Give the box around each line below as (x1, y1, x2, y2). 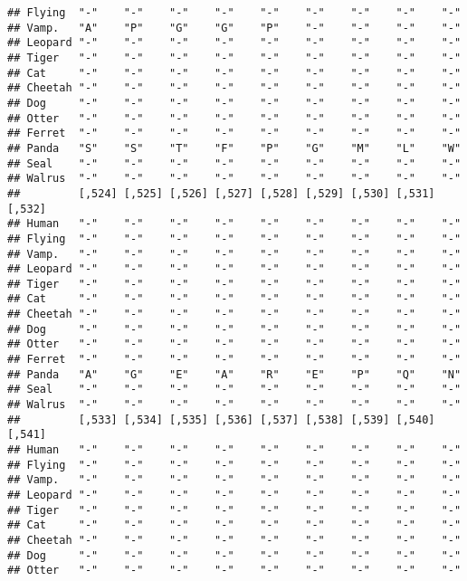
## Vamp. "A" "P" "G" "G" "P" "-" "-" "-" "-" (7, 21, 462, 34)
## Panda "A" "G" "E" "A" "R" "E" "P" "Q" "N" (7, 367, 462, 381)
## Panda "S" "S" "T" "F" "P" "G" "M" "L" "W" (7, 141, 462, 155)
